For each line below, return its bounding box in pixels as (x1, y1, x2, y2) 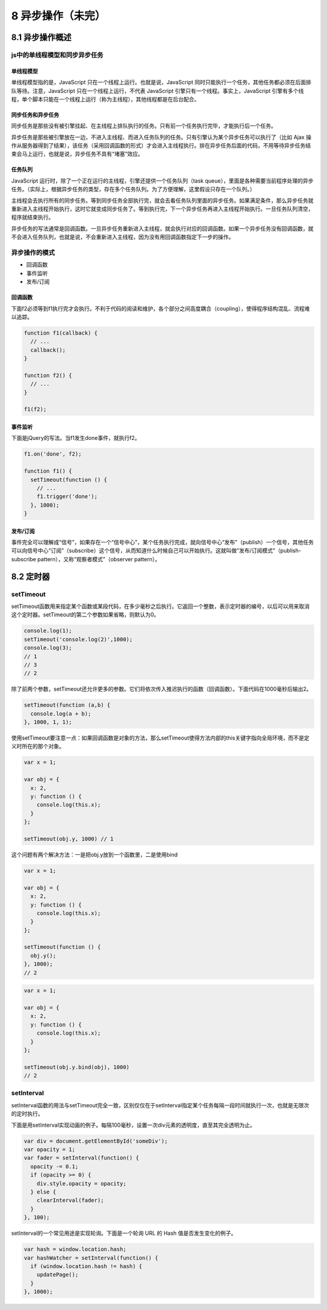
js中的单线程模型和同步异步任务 (11, 50, 104, 59)
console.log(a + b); (30, 710, 91, 717)
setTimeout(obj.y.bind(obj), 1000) (24, 1064, 130, 1070)
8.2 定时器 (11, 571, 50, 582)
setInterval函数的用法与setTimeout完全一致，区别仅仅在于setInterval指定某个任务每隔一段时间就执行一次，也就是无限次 (11, 1101, 309, 1109)
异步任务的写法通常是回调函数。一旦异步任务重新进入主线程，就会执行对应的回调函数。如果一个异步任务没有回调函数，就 (11, 225, 314, 232)
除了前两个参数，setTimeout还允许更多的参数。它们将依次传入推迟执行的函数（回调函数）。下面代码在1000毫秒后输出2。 (11, 686, 312, 693)
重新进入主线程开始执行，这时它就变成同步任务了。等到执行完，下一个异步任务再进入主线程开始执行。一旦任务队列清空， (11, 205, 314, 212)
